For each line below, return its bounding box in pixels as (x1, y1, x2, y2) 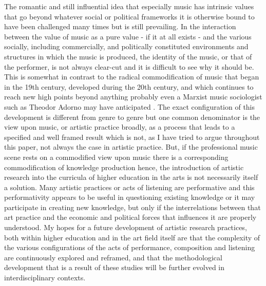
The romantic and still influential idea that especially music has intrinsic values (4, 1, 254, 11)
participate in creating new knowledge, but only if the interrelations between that (4, 201, 261, 212)
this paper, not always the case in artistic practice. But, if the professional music (4, 141, 258, 152)
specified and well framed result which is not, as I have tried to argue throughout (4, 131, 260, 142)
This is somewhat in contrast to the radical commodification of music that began (4, 71, 259, 82)
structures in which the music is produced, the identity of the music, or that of (4, 51, 252, 62)
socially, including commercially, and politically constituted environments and (4, 41, 249, 52)
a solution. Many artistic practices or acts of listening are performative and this (4, 181, 255, 192)
